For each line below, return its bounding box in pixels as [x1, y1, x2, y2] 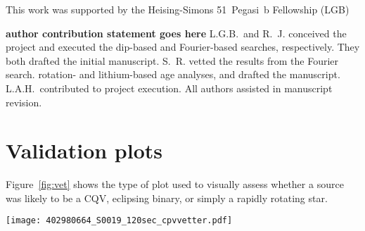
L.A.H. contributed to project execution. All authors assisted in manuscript [6, 80, 333, 95]
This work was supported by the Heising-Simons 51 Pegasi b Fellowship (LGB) [6, 2, 350, 16]
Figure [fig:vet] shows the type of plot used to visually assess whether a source [6, 177, 344, 192]
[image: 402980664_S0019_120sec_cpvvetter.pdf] [6, 216, 233, 226]
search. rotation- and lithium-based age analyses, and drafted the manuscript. [6, 67, 340, 82]
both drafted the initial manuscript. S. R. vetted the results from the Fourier [6, 53, 339, 68]
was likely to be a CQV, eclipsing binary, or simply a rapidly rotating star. [6, 190, 328, 205]
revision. [6, 94, 42, 109]
